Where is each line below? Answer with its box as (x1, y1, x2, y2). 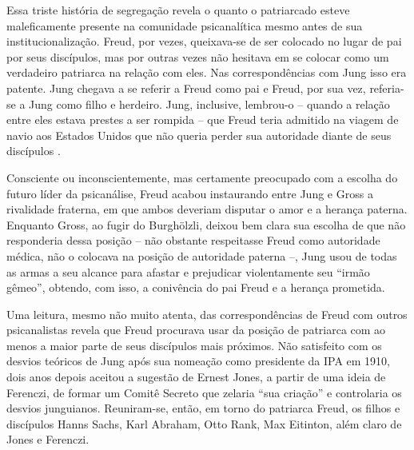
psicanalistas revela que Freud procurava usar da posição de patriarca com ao (6, 321, 386, 338)
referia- (369, 79, 404, 96)
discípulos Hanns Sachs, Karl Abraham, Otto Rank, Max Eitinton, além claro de (6, 415, 402, 432)
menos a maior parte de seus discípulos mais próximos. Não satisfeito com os (6, 337, 382, 353)
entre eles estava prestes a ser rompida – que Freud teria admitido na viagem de (6, 111, 399, 128)
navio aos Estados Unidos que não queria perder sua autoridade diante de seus (6, 126, 392, 143)
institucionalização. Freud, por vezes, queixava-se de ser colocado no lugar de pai (6, 33, 402, 50)
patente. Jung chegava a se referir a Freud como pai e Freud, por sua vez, (6, 79, 366, 96)
